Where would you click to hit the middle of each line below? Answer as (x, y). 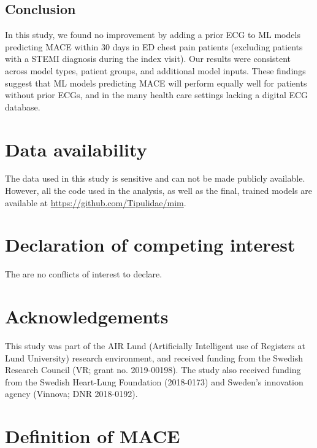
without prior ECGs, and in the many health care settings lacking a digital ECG (157, 95)
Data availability (76, 149)
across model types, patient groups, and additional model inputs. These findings (155, 70)
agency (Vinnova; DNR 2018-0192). (71, 394)
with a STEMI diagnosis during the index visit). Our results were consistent (148, 59)
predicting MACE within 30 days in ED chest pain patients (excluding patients (154, 46)
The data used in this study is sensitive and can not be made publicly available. (155, 178)
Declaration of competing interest (150, 245)
